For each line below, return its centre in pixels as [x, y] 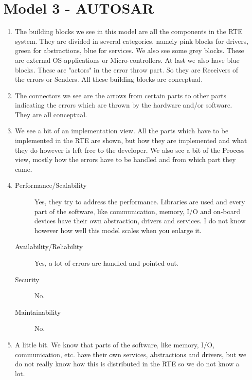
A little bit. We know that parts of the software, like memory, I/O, [115, 344]
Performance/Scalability [51, 185]
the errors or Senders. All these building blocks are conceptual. [108, 79]
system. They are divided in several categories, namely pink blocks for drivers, [132, 41]
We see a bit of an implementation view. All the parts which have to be [122, 131]
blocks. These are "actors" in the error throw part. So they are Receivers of [126, 69]
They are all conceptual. [51, 114]
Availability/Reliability [49, 246]
